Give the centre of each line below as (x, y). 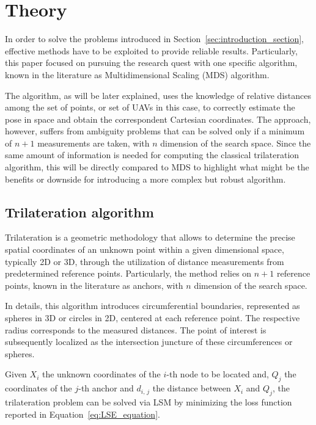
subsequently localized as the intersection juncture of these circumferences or (149, 342)
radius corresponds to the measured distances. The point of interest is (136, 329)
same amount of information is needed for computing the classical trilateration (152, 155)
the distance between (192, 388)
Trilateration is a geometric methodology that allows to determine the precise (150, 237)
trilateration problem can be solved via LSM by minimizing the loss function (149, 401)
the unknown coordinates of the (101, 374)
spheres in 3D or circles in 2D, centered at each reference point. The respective (152, 318)
